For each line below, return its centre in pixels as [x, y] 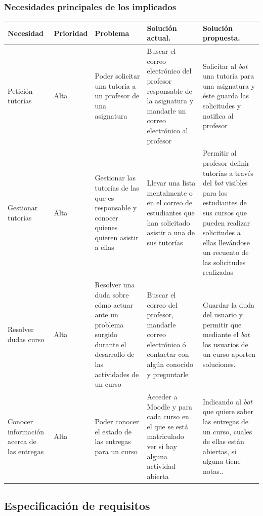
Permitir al [220, 153]
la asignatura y [170, 101]
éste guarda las [226, 96]
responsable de [169, 90]
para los [215, 192]
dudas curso [26, 339]
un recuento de [226, 252]
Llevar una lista [171, 183]
